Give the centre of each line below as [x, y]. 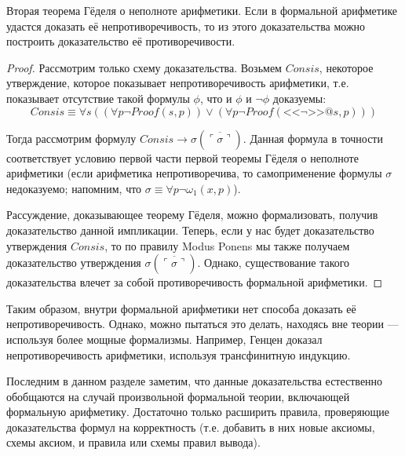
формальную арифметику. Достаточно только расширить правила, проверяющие [198, 412]
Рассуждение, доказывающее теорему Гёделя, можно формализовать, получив [192, 215]
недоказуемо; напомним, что [74, 188]
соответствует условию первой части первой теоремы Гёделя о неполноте [182, 157]
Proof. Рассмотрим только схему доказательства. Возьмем [144, 67]
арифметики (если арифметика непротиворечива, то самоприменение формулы [194, 173]
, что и [216, 98]
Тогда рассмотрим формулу [71, 138]
